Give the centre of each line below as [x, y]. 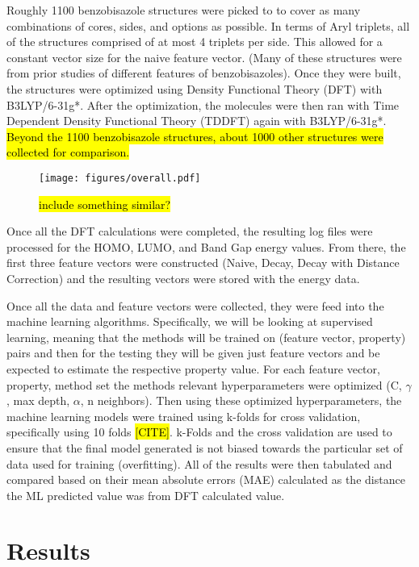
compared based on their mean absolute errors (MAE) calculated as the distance [206, 479]
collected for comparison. [68, 152]
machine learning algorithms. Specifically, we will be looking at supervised [190, 321]
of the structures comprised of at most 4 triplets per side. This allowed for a [195, 42]
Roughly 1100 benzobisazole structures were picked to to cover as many [184, 10]
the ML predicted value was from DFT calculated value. [146, 495]
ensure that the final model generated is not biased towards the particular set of [205, 447]
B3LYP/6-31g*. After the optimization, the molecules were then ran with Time [203, 104]
